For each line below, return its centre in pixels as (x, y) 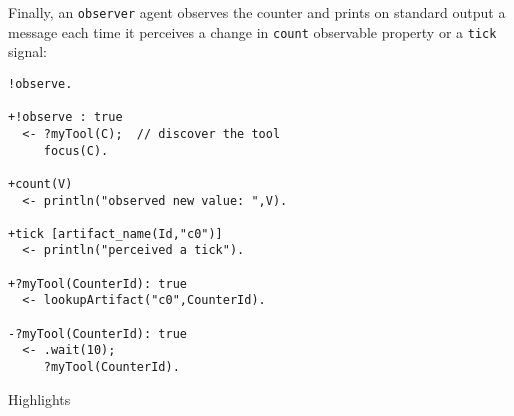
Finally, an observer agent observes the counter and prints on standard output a (257, 12)
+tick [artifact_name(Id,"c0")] (115, 233)
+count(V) (40, 183)
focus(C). (76, 150)
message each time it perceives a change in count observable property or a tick (252, 31)
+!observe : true (65, 117)
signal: (27, 51)
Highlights (39, 398)
